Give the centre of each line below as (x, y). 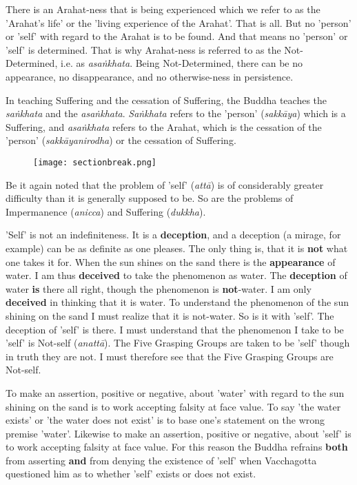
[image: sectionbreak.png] (95, 162)
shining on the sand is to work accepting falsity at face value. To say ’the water (173, 406)
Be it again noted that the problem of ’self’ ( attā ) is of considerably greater (165, 184)
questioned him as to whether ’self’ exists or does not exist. (131, 474)
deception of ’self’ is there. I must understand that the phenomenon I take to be (175, 329)
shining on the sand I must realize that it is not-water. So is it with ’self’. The (170, 315)
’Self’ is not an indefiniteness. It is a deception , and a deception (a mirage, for (173, 235)
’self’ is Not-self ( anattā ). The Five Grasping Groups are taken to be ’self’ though (178, 343)
